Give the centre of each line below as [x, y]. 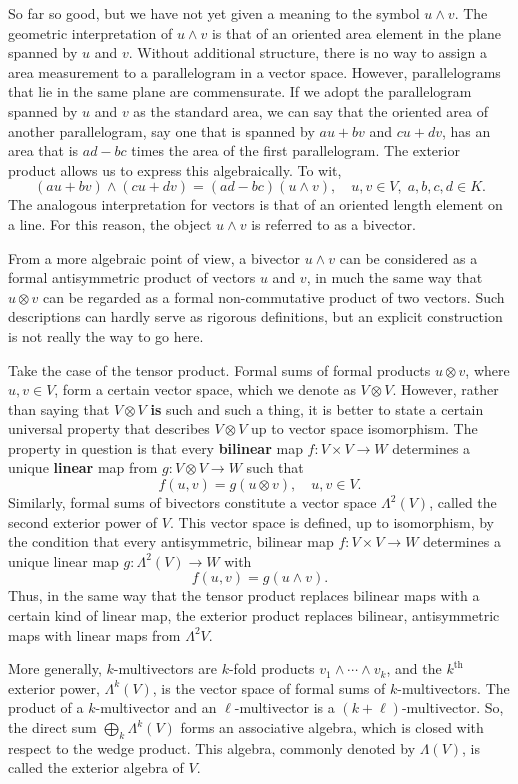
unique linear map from [83, 467]
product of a [46, 707]
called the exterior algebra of [96, 767]
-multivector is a [284, 707]
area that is [43, 150]
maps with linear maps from [94, 634]
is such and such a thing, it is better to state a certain [317, 408]
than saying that [59, 408]
